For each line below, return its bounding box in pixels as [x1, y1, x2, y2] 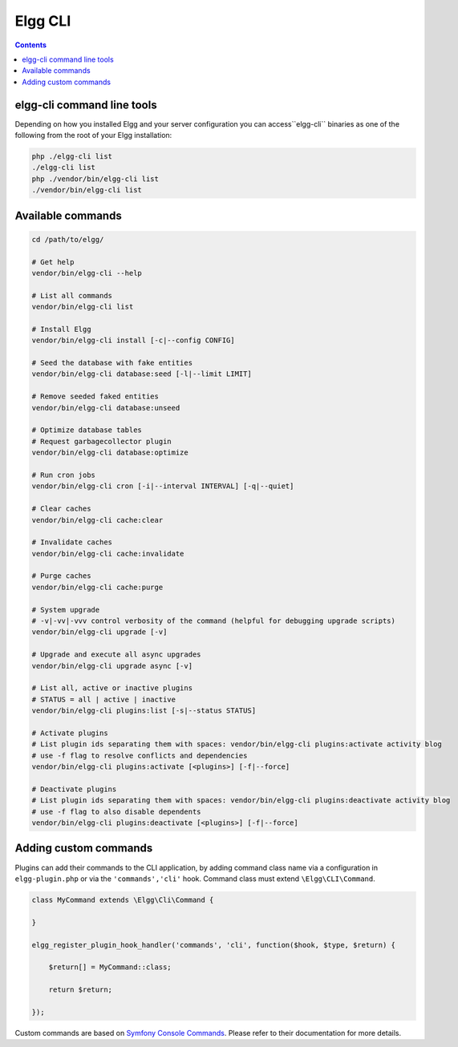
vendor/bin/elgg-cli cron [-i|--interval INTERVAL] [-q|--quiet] [31, 482, 294, 491]
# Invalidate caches [31, 538, 112, 547]
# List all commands [31, 291, 112, 300]
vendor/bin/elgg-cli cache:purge [31, 582, 164, 592]
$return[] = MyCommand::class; [48, 963, 172, 972]
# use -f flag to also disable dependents [31, 806, 201, 816]
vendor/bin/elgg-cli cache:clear [31, 515, 164, 524]
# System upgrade [31, 605, 100, 614]
